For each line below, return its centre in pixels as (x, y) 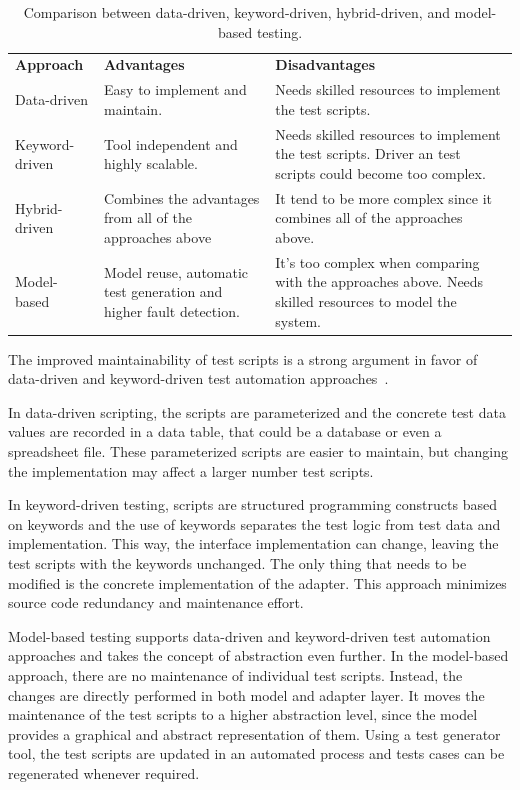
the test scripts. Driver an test (368, 153)
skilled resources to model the (366, 300)
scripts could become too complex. (380, 172)
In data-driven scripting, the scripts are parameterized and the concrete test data (257, 411)
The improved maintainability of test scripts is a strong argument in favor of (243, 358)
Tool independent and (171, 143)
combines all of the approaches (369, 217)
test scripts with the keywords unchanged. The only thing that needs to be (237, 563)
